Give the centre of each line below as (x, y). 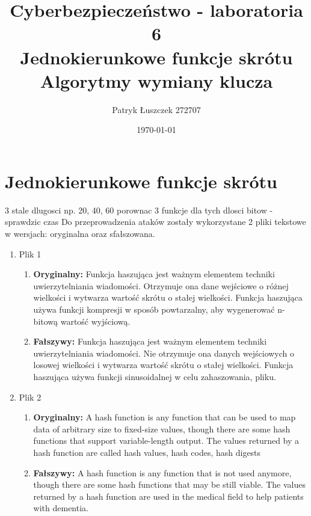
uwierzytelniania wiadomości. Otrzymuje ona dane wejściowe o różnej (161, 285)
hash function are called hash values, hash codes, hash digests (147, 452)
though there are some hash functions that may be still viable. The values (169, 484)
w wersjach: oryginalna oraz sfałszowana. (80, 233)
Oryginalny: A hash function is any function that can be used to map (165, 417)
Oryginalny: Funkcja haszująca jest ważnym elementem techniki (154, 274)
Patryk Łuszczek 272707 (156, 109)
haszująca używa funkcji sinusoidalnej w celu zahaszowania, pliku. (155, 376)
